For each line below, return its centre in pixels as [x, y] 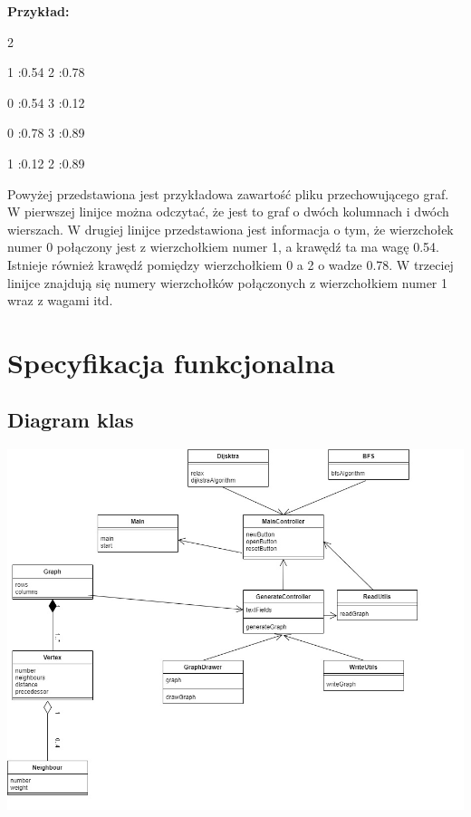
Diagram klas [71, 420]
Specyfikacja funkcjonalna [171, 362]
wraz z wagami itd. [60, 300]
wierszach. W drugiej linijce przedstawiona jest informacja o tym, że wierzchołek [231, 229]
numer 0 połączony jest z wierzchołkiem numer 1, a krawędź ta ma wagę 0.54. [223, 247]
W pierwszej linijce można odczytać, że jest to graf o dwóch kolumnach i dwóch [228, 211]
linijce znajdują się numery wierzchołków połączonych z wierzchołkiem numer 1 [228, 282]
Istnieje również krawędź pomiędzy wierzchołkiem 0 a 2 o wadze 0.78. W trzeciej [231, 264]
